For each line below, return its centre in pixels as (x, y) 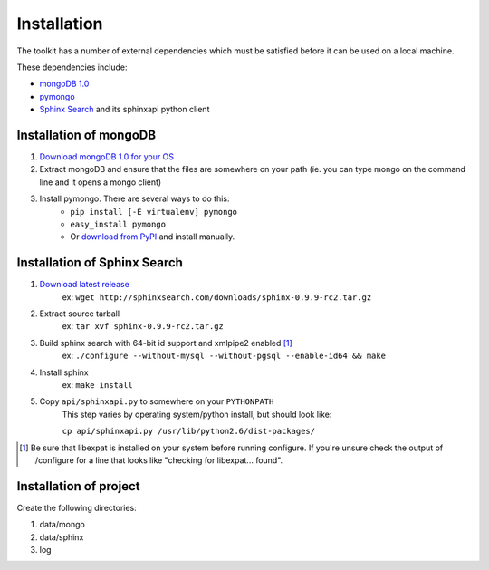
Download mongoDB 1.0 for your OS (107, 157)
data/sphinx (62, 537)
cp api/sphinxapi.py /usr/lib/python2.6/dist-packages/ (189, 431)
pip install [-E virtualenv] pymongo (154, 212)
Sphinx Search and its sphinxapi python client (125, 110)
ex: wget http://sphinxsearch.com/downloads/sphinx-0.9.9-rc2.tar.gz (217, 297)
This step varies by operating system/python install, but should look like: (197, 414)
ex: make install (97, 385)
